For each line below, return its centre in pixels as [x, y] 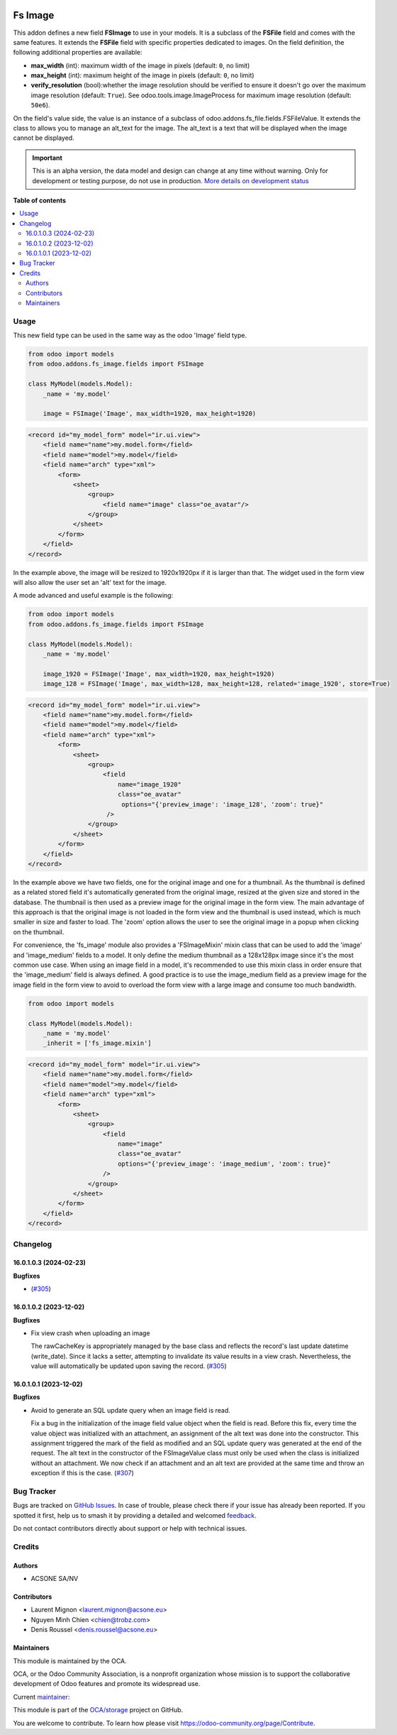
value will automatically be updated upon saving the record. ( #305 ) [129, 1366]
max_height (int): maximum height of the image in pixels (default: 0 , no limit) [142, 75]
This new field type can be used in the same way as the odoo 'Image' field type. [130, 335]
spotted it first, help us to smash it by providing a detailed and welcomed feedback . [135, 1515]
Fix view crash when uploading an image [90, 1333]
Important [47, 158]
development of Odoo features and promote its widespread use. [107, 1684]
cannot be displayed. [44, 138]
